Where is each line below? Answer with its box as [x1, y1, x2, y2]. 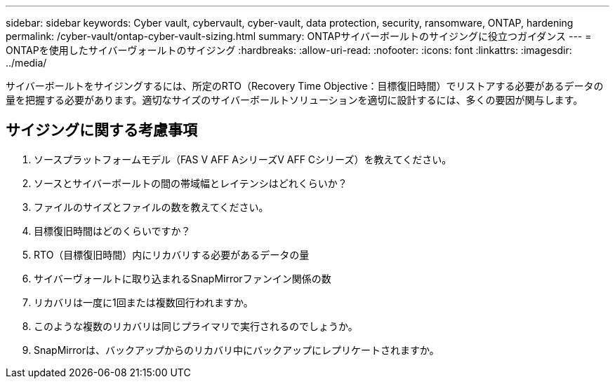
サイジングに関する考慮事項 [6, 121, 197, 139]
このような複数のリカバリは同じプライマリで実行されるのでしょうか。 [34, 320, 358, 332]
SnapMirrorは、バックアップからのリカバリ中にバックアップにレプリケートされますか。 [34, 343, 439, 356]
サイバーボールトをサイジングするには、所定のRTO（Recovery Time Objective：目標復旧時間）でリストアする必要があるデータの [6, 80, 604, 92]
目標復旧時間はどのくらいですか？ [34, 224, 191, 237]
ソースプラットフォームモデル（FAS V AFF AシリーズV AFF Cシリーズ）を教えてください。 [34, 153, 452, 165]
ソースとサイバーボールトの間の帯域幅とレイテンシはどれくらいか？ [34, 177, 348, 189]
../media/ [6, 57, 47, 69]
